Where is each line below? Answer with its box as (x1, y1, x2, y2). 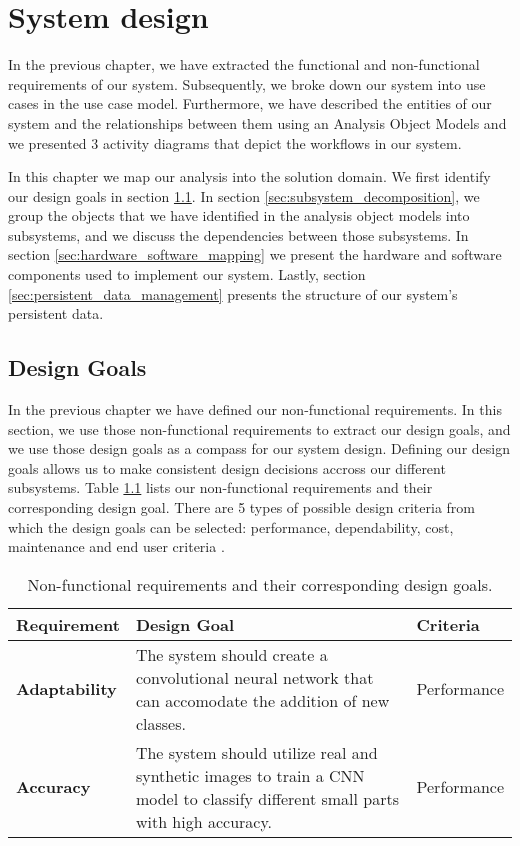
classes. (135, 711, 186, 735)
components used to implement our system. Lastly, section (8, 264, 366, 285)
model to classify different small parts (135, 786, 400, 810)
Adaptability (16, 677, 117, 701)
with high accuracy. (135, 809, 272, 833)
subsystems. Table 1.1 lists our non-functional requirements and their (8, 477, 433, 498)
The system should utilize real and (135, 740, 378, 764)
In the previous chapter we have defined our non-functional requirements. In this (8, 399, 502, 420)
